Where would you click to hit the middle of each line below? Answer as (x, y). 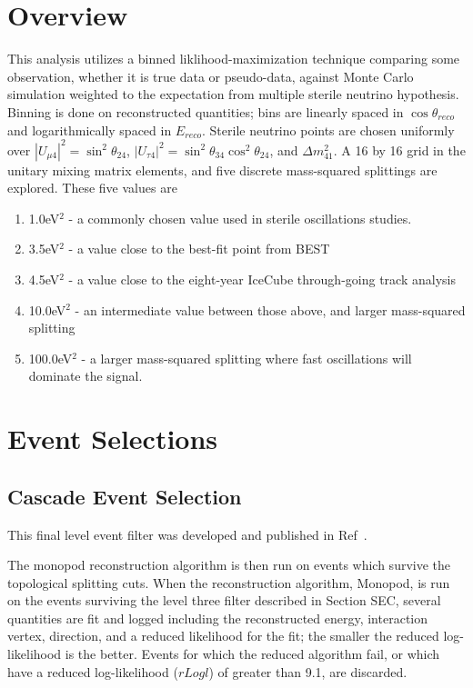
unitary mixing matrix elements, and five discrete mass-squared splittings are (222, 170)
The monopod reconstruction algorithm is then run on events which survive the (229, 565)
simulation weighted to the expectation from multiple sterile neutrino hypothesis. (233, 94)
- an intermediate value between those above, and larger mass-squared (270, 309)
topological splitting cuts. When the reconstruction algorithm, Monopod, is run (229, 582)
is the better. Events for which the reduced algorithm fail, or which (252, 654)
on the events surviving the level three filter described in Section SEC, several (224, 600)
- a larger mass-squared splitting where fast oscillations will (247, 358)
